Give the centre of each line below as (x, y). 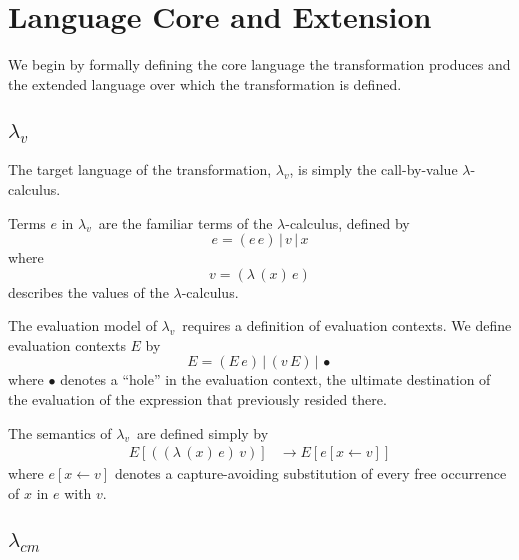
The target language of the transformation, (140, 169)
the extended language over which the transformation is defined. (205, 83)
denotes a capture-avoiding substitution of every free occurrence (310, 473)
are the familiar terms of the (185, 222)
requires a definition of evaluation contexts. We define (347, 325)
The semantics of (60, 432)
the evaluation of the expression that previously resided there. (197, 399)
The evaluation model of (82, 325)
